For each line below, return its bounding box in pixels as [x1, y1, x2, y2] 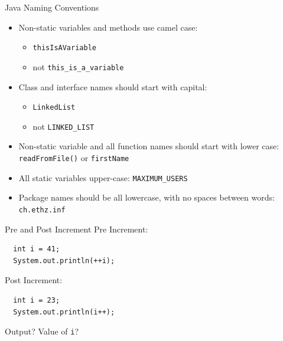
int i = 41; [13, 245, 60, 254]
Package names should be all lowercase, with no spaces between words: [18, 191, 275, 204]
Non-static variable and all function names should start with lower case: [18, 140, 279, 152]
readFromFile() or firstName [18, 152, 129, 163]
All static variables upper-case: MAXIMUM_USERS [18, 171, 188, 183]
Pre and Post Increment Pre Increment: [5, 222, 148, 235]
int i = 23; [13, 296, 60, 304]
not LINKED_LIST [32, 120, 95, 132]
